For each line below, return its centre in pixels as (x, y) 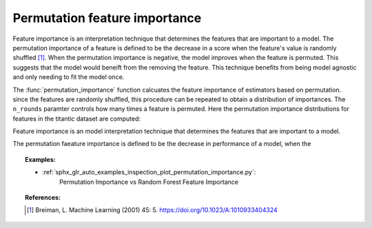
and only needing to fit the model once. (69, 77)
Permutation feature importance (107, 18)
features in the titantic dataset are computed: (77, 118)
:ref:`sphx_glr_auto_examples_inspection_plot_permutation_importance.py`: (149, 172)
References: (43, 198)
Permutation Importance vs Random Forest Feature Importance (149, 182)
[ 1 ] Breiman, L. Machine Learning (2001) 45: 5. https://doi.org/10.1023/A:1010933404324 (152, 210)
